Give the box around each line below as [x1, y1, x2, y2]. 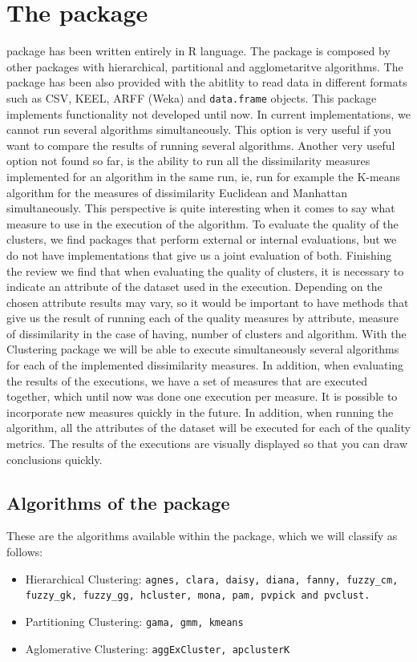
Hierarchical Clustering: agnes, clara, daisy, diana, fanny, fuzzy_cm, [25, 570, 399, 587]
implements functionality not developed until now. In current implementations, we [6, 105, 411, 122]
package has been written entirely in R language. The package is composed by [6, 42, 391, 59]
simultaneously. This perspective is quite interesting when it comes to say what [6, 200, 395, 216]
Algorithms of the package [6, 490, 230, 515]
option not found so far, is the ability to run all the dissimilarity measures [6, 152, 370, 169]
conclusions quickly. [6, 450, 103, 467]
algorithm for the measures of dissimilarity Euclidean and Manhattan [6, 184, 347, 200]
